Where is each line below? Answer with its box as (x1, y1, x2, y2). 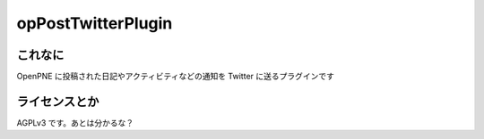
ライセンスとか (16, 94, 99, 109)
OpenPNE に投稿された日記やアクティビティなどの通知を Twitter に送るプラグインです (16, 71, 335, 82)
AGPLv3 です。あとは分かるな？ (16, 117, 134, 128)
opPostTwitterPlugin (16, 13, 173, 33)
